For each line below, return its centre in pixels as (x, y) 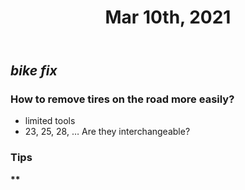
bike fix (34, 71)
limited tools (50, 121)
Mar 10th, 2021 (168, 17)
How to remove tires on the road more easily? (122, 99)
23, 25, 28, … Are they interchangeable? (107, 132)
